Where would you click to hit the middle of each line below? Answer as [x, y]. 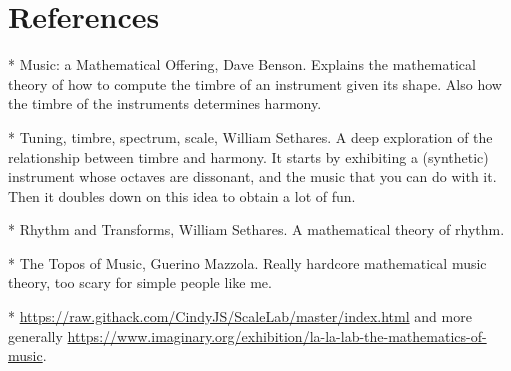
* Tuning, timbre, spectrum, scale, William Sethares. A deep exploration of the [250, 136]
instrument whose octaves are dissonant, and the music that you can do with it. [252, 176]
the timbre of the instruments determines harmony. [165, 103]
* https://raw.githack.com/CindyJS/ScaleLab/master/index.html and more [240, 316]
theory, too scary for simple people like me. [140, 282]
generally [35, 335]
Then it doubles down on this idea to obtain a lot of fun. [182, 195]
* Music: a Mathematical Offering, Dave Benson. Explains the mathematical [242, 64]
